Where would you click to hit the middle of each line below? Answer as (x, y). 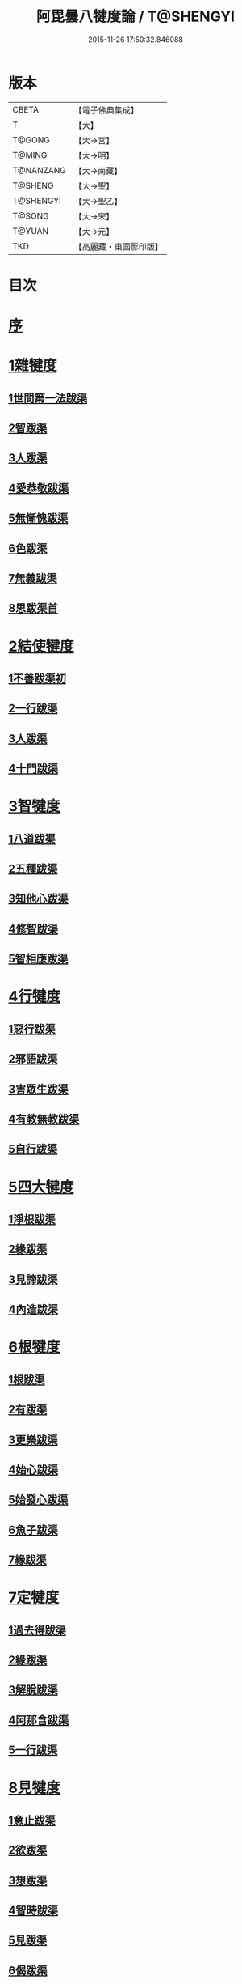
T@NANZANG (40, 170)
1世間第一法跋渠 (48, 398)
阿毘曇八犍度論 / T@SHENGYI (136, 17)
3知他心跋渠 (38, 899)
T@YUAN (31, 231)
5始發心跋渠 (38, 1500)
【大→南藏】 (98, 171)
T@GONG (31, 140)
